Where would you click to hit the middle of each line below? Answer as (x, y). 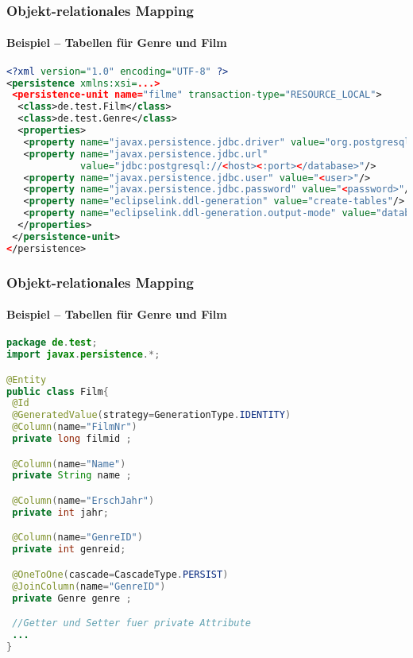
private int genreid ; (69, 550)
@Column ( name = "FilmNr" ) (75, 427)
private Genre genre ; (72, 598)
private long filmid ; (72, 439)
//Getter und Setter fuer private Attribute (131, 623)
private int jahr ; (60, 512)
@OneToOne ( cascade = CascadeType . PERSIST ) (120, 574)
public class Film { (58, 391)
